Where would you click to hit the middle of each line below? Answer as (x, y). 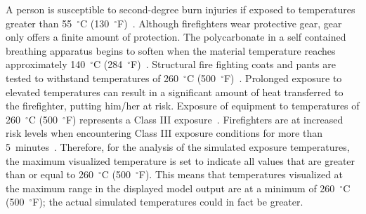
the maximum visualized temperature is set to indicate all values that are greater (181, 160)
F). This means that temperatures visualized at (241, 174)
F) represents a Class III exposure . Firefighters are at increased (204, 119)
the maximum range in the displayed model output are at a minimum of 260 (170, 188)
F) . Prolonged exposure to (283, 78)
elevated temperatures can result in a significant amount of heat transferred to (175, 92)
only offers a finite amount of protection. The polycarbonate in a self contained (176, 37)
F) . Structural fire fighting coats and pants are (233, 64)
